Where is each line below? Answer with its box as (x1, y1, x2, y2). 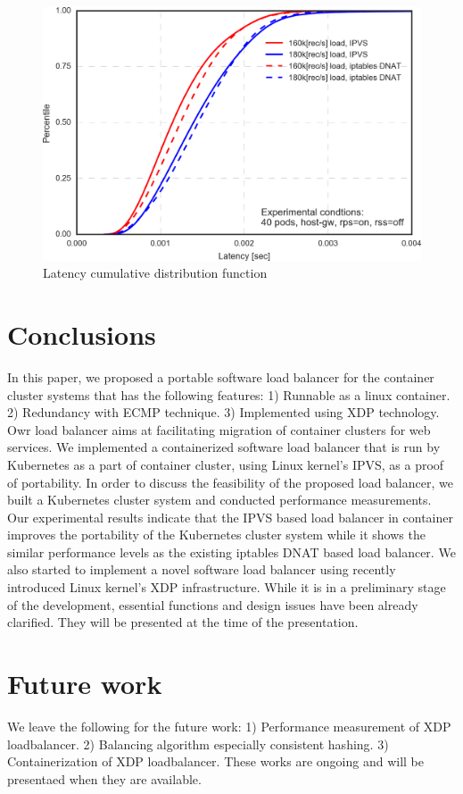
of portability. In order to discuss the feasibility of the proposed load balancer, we (7, 472, 453, 491)
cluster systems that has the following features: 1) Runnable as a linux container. (7, 385, 451, 404)
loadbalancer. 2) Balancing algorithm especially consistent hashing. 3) (7, 734, 389, 753)
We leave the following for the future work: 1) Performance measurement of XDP (7, 716, 451, 735)
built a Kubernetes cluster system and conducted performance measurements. (7, 490, 432, 509)
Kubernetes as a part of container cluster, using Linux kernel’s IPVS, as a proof (7, 455, 444, 473)
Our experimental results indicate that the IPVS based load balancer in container (7, 507, 453, 526)
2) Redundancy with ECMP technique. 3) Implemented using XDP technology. (7, 403, 440, 422)
